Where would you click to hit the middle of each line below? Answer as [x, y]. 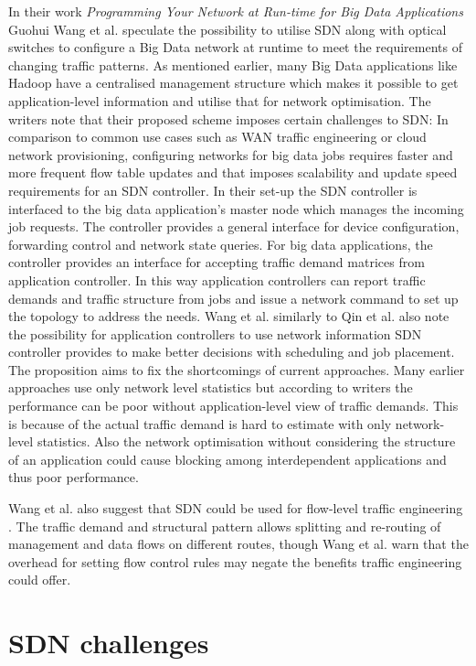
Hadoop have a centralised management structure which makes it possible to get [233, 83]
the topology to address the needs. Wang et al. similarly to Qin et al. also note [229, 316]
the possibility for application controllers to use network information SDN [215, 333]
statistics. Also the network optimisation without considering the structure [246, 441]
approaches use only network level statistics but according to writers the [211, 387]
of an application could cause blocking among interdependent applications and [227, 459]
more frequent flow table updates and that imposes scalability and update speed [233, 172]
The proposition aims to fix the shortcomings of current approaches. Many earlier [237, 369]
